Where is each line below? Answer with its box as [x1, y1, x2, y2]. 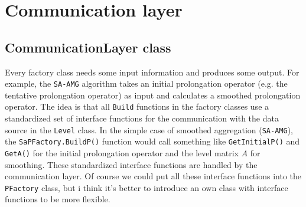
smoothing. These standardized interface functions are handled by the [5, 158, 258, 170]
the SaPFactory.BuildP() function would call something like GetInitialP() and [5, 135, 300, 147]
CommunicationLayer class [5, 38, 171, 56]
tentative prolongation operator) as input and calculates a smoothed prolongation [5, 88, 301, 101]
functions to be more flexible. [5, 193, 110, 205]
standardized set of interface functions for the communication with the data [5, 112, 279, 124]
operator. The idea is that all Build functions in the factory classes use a [5, 100, 269, 113]
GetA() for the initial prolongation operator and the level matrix [5, 146, 239, 159]
